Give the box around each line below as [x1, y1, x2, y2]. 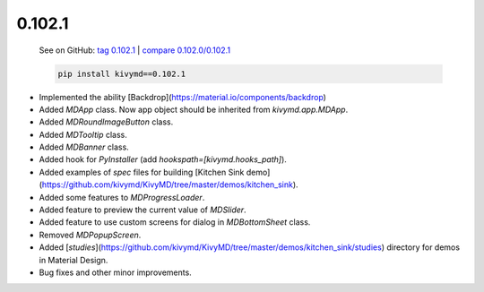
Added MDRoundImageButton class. [39, 116, 174, 127]
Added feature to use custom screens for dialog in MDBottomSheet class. [39, 217, 311, 228]
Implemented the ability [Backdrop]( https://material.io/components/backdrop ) [39, 91, 327, 102]
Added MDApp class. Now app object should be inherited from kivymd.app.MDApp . [39, 104, 349, 115]
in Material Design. [39, 254, 108, 265]
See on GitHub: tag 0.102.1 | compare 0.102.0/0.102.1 [39, 45, 231, 56]
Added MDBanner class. [39, 142, 129, 152]
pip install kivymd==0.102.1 [57, 68, 186, 79]
